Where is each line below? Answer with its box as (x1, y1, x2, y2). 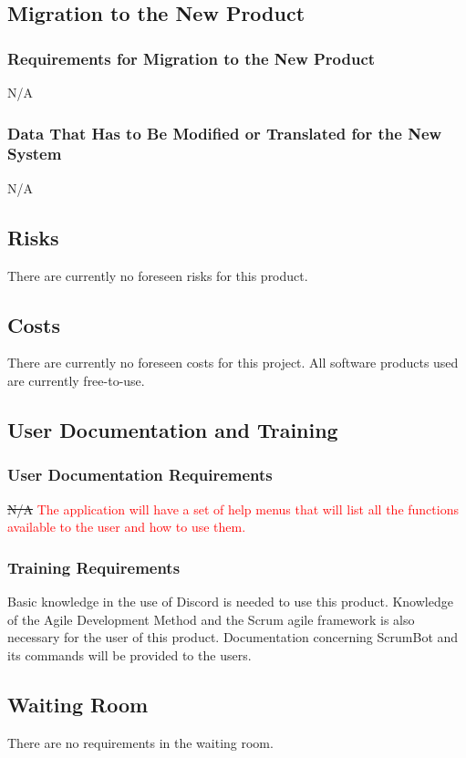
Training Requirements (7, 556, 181, 578)
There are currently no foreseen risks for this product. (7, 265, 308, 285)
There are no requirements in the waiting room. (7, 732, 274, 752)
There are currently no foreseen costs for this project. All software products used (7, 353, 459, 372)
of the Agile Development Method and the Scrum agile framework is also (7, 609, 415, 628)
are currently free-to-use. (7, 370, 145, 389)
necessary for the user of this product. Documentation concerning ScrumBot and (7, 628, 459, 647)
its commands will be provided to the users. (7, 645, 252, 664)
